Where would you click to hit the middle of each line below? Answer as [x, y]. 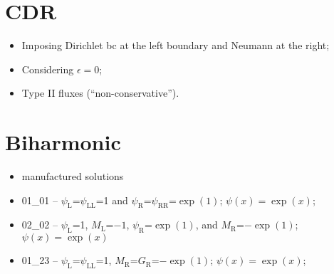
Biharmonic [63, 142]
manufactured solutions [73, 176]
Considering [48, 69]
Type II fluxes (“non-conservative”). [100, 93]
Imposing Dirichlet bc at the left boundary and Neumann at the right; [176, 45]
